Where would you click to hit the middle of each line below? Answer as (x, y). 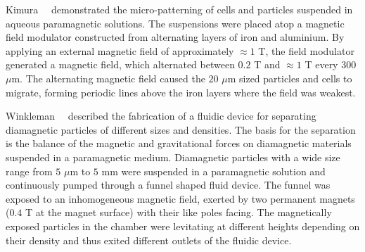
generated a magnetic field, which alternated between (120, 64)
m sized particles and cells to (290, 78)
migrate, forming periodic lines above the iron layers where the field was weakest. (181, 92)
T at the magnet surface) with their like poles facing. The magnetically (179, 212)
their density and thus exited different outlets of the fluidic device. (149, 240)
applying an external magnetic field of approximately (120, 50)
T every (321, 64)
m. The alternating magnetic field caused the (108, 78)
